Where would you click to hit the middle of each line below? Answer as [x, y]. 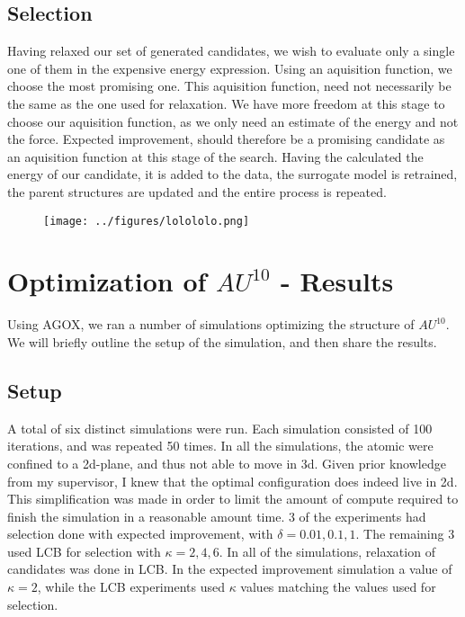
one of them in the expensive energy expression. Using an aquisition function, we [230, 68]
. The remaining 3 [405, 534]
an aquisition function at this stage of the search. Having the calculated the [215, 156]
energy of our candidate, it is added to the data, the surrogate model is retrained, [232, 174]
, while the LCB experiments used [131, 587]
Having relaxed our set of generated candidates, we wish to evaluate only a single [231, 51]
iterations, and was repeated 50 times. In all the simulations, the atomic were [220, 446]
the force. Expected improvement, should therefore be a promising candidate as [226, 139]
